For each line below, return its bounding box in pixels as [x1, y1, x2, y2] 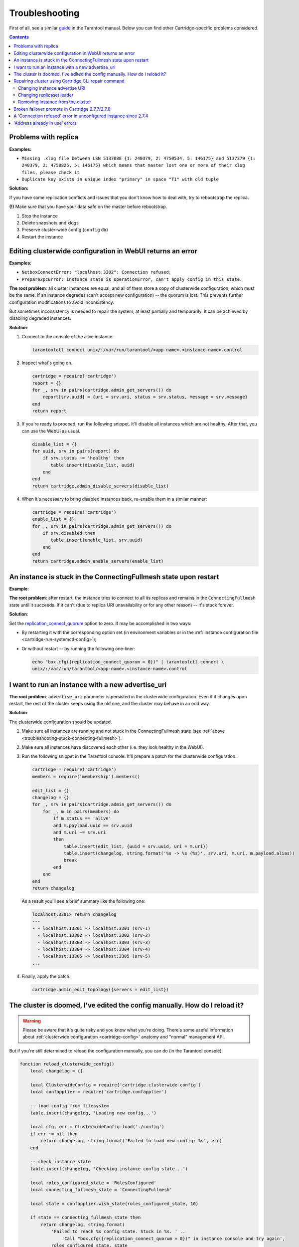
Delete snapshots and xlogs [21, 220, 79, 226]
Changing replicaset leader [18, 92, 74, 98]
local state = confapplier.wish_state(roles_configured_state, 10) [30, 1201, 199, 1207]
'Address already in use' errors [13, 120, 77, 126]
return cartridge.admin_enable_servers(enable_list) [32, 558, 164, 564]
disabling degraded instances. [9, 315, 72, 321]
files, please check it [21, 170, 80, 175]
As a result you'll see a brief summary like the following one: [21, 898, 146, 904]
